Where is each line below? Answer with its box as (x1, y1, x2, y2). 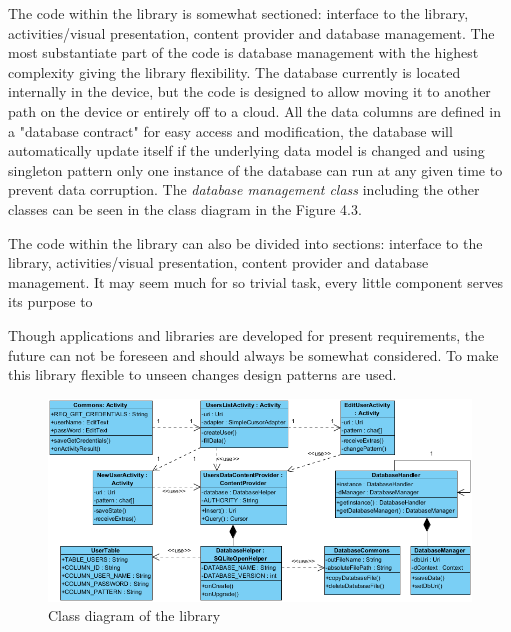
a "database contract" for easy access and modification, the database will (8, 120, 453, 141)
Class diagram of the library (48, 605, 221, 626)
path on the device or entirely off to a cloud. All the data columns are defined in (8, 100, 501, 121)
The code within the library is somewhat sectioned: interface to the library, (8, 3, 469, 23)
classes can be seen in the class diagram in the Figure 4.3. (8, 198, 362, 219)
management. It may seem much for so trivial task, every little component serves (8, 271, 504, 292)
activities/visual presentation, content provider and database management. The (8, 22, 495, 43)
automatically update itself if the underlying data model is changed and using (8, 140, 485, 161)
